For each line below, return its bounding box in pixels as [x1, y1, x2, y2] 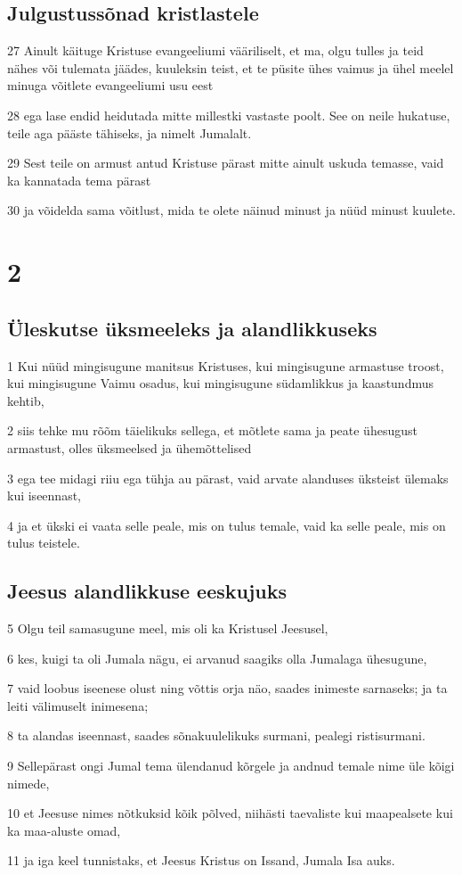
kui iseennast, [7, 486, 81, 505]
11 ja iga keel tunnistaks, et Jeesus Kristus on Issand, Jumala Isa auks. [7, 851, 395, 870]
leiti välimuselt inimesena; [7, 696, 149, 714]
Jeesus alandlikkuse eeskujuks [7, 577, 288, 605]
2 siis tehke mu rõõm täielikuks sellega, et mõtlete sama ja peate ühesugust [7, 421, 417, 440]
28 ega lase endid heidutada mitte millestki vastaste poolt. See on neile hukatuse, [7, 105, 450, 124]
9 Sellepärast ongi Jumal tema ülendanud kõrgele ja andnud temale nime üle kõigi [7, 756, 455, 775]
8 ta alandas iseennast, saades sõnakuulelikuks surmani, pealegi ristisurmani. [7, 726, 426, 745]
